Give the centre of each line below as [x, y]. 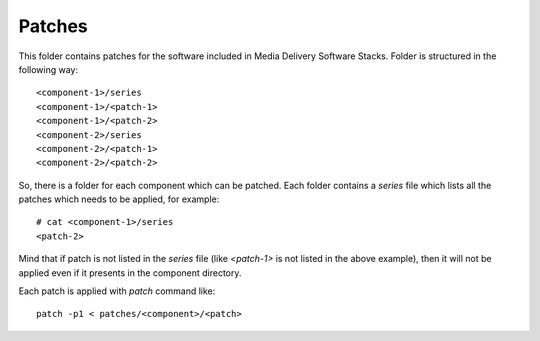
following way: [48, 69]
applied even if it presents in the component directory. [130, 272]
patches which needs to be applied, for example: [119, 199]
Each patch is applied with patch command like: [117, 291]
